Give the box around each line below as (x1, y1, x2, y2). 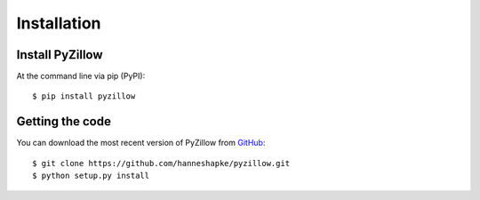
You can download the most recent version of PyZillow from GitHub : (16, 138, 266, 148)
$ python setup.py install (32, 171, 150, 181)
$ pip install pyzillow (32, 92, 136, 101)
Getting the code (16, 114, 111, 129)
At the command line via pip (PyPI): (16, 71, 146, 82)
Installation (16, 13, 101, 33)
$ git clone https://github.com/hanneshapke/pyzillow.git (32, 158, 291, 168)
